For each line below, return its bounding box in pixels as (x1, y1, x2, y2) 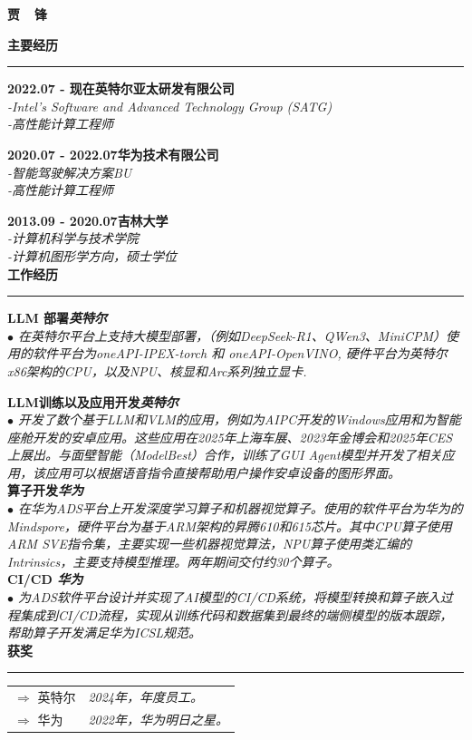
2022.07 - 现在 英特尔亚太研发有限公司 (7, 79, 235, 98)
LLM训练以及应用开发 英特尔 (7, 392, 178, 411)
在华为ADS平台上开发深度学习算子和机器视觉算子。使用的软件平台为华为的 (18, 499, 463, 518)
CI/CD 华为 (7, 570, 83, 589)
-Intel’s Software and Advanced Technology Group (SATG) (7, 96, 332, 115)
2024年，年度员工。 (88, 687, 204, 706)
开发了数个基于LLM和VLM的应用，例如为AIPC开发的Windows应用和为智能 (18, 410, 461, 429)
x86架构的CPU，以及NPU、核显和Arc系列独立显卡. (7, 361, 307, 380)
